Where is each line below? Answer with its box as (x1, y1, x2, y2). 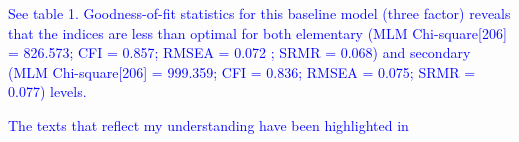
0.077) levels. (8, 81, 87, 102)
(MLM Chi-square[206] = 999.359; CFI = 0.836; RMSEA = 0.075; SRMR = (8, 61, 476, 82)
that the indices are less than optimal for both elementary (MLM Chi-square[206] (8, 22, 507, 43)
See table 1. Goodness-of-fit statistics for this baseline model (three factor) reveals (8, 3, 511, 23)
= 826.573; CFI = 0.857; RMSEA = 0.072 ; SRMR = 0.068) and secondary (8, 42, 471, 63)
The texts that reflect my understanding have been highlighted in (8, 114, 409, 135)
